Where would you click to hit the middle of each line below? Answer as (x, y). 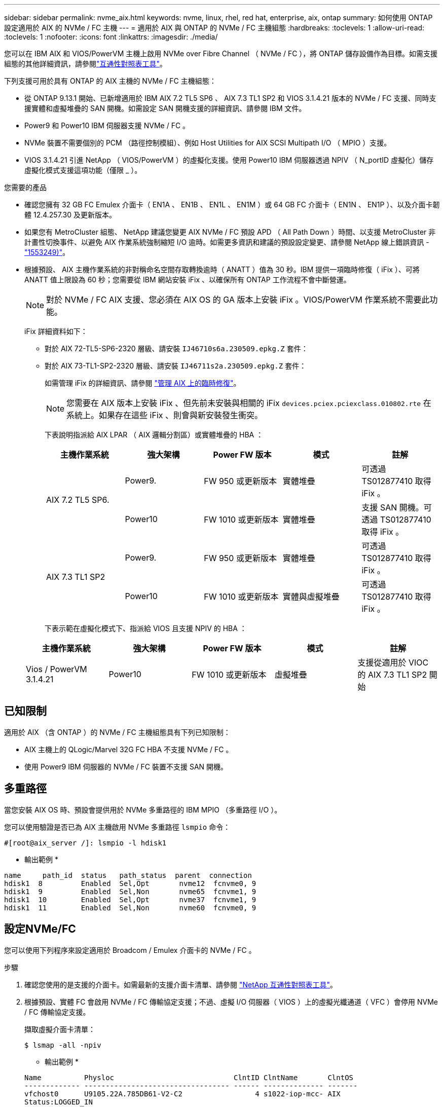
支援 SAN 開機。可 (397, 507)
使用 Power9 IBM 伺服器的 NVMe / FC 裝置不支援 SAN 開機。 (126, 766)
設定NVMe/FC (40, 929)
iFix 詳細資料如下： (56, 331)
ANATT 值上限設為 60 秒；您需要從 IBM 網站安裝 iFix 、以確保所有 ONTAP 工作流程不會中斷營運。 (188, 280)
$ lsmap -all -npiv (63, 1045)
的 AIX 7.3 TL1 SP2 (392, 675)
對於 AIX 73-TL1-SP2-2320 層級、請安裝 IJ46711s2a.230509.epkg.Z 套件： (176, 366)
